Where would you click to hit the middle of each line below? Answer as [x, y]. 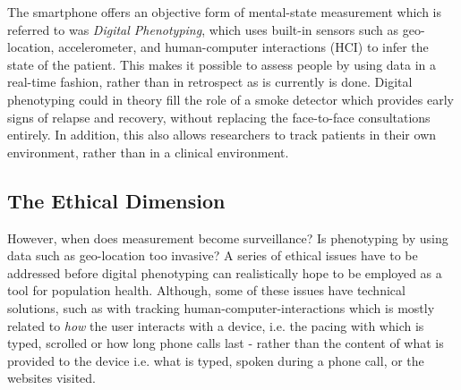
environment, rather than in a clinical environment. [148, 152]
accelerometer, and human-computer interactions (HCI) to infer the [243, 47]
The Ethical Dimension [116, 200]
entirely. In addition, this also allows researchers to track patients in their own [222, 135]
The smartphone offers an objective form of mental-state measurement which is [225, 12]
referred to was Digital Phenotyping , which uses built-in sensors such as [203, 29]
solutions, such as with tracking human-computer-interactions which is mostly [221, 307]
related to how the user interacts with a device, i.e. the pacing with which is [216, 325]
